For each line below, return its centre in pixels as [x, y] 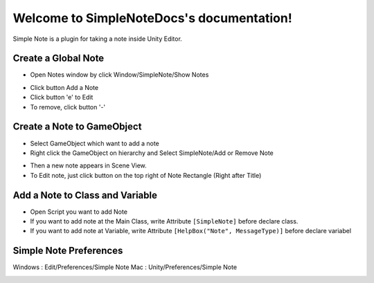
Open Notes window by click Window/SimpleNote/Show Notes [119, 75]
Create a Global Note [59, 58]
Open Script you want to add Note [79, 212]
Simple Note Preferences [68, 251]
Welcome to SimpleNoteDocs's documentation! [152, 18]
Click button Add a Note [64, 87]
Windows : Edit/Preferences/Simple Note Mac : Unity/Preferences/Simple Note [125, 267]
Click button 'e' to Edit [62, 98]
